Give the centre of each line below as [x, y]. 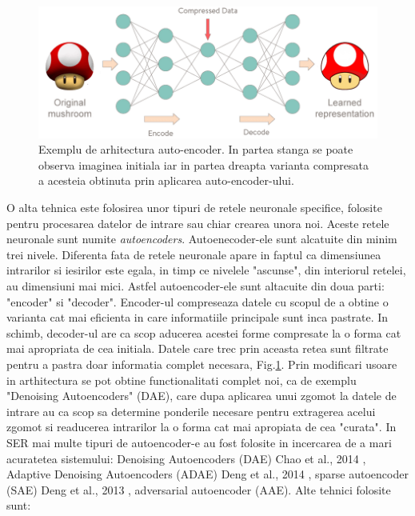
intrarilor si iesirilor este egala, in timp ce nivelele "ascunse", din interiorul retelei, [206, 270]
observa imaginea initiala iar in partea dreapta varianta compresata [204, 164]
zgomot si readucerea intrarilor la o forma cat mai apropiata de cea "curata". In [202, 427]
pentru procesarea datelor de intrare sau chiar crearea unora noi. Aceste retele [198, 223]
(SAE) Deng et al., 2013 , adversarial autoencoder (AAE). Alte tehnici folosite [199, 489]
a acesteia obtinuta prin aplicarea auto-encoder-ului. [166, 180]
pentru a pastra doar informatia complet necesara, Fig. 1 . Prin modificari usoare [202, 364]
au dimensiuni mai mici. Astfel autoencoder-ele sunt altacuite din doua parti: [196, 286]
